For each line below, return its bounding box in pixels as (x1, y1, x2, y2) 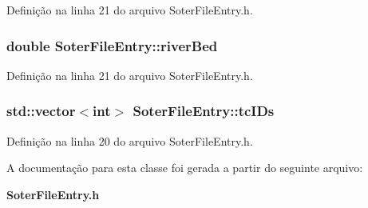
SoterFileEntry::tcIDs (133, 101, 275, 121)
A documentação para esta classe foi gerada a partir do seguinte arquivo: (6, 159, 363, 176)
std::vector (6, 101, 76, 121)
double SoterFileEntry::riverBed (6, 35, 218, 55)
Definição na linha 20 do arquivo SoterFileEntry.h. (6, 132, 253, 149)
